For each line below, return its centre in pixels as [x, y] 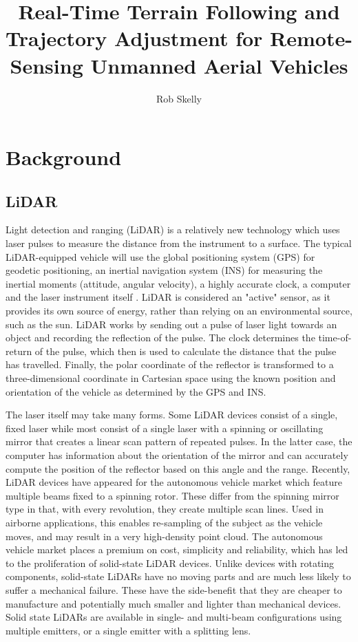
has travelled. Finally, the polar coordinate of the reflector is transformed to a [170, 364]
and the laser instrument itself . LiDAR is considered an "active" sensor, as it [168, 297]
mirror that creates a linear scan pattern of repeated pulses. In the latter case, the [179, 441]
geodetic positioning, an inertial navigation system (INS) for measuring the [164, 270]
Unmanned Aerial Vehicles [219, 65]
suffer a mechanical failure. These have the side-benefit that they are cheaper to [174, 589]
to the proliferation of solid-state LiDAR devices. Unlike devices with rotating [170, 563]
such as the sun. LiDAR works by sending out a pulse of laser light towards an [171, 324]
